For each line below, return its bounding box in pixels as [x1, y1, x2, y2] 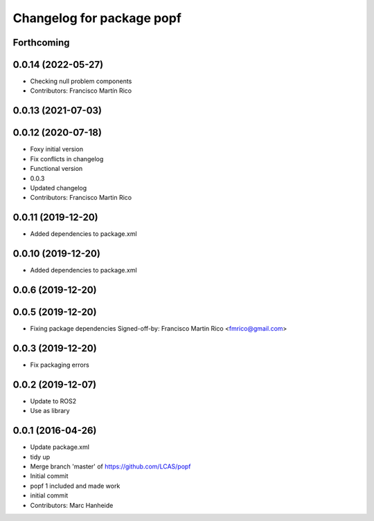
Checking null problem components [30, 77, 132, 86]
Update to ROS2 [30, 396, 76, 405]
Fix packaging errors [30, 360, 89, 369]
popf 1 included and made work [30, 482, 121, 490]
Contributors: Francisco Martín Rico [30, 86, 132, 95]
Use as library [30, 407, 70, 415]
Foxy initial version [30, 145, 83, 154]
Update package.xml [30, 443, 90, 451]
